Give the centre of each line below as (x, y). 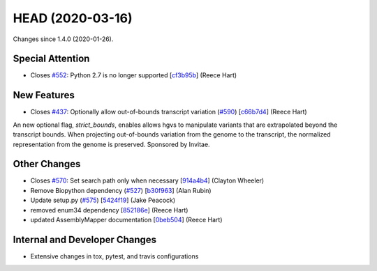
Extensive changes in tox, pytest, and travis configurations (114, 256)
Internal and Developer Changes (85, 239)
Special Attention (51, 59)
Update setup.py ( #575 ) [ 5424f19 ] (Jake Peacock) (103, 200)
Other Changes (47, 164)
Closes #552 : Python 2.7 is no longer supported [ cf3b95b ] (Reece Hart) (134, 75)
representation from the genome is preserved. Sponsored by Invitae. (111, 144)
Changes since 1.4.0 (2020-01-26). (63, 39)
